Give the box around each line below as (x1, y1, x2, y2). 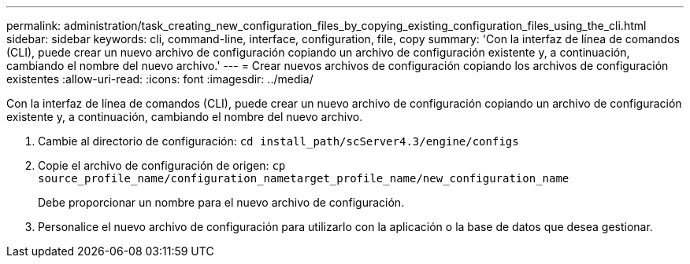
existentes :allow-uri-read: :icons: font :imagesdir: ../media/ (6, 72, 313, 86)
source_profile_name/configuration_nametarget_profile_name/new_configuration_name (38, 172, 569, 185)
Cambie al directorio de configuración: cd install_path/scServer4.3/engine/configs (38, 134, 519, 148)
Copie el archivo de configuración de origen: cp (38, 159, 286, 172)
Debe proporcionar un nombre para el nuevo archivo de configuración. (38, 196, 405, 209)
